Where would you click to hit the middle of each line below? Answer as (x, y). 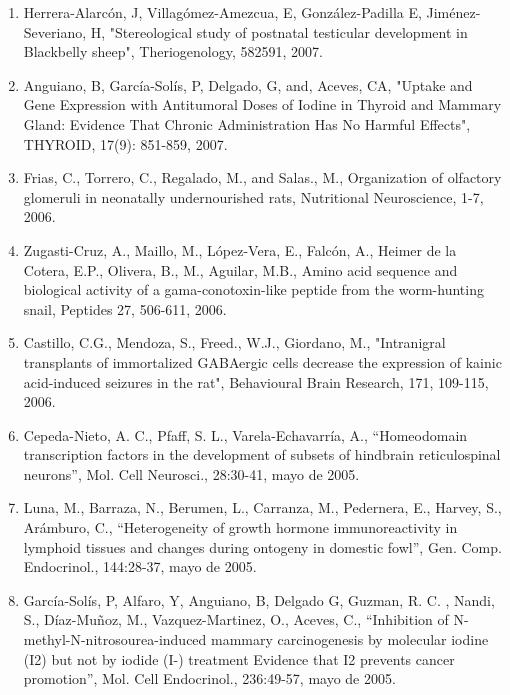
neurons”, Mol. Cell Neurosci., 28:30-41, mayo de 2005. (191, 473)
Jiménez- (453, 12)
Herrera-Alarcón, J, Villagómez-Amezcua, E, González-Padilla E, (222, 12)
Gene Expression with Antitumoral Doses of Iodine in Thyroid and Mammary (262, 104)
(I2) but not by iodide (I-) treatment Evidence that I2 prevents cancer (239, 658)
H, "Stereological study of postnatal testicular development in (279, 31)
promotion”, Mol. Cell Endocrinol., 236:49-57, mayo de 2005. (209, 678)
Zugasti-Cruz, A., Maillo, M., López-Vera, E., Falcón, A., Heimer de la (240, 249)
